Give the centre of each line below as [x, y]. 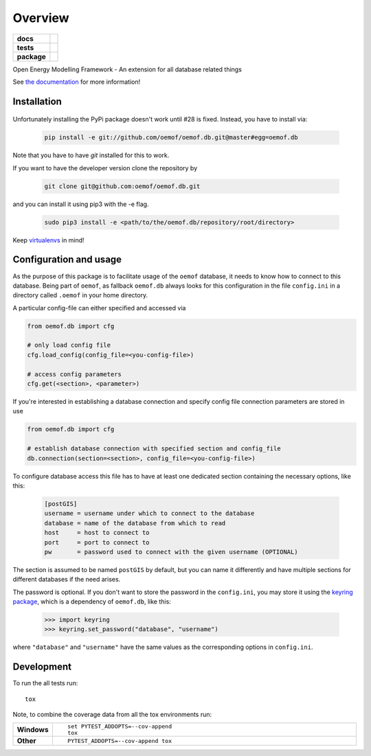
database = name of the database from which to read [135, 523]
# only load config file [69, 345]
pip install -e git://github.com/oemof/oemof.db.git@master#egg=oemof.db [171, 138]
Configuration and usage [67, 260]
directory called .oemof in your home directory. [80, 295]
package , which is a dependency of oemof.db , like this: [92, 602]
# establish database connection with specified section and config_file [154, 449]
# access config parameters [74, 374]
